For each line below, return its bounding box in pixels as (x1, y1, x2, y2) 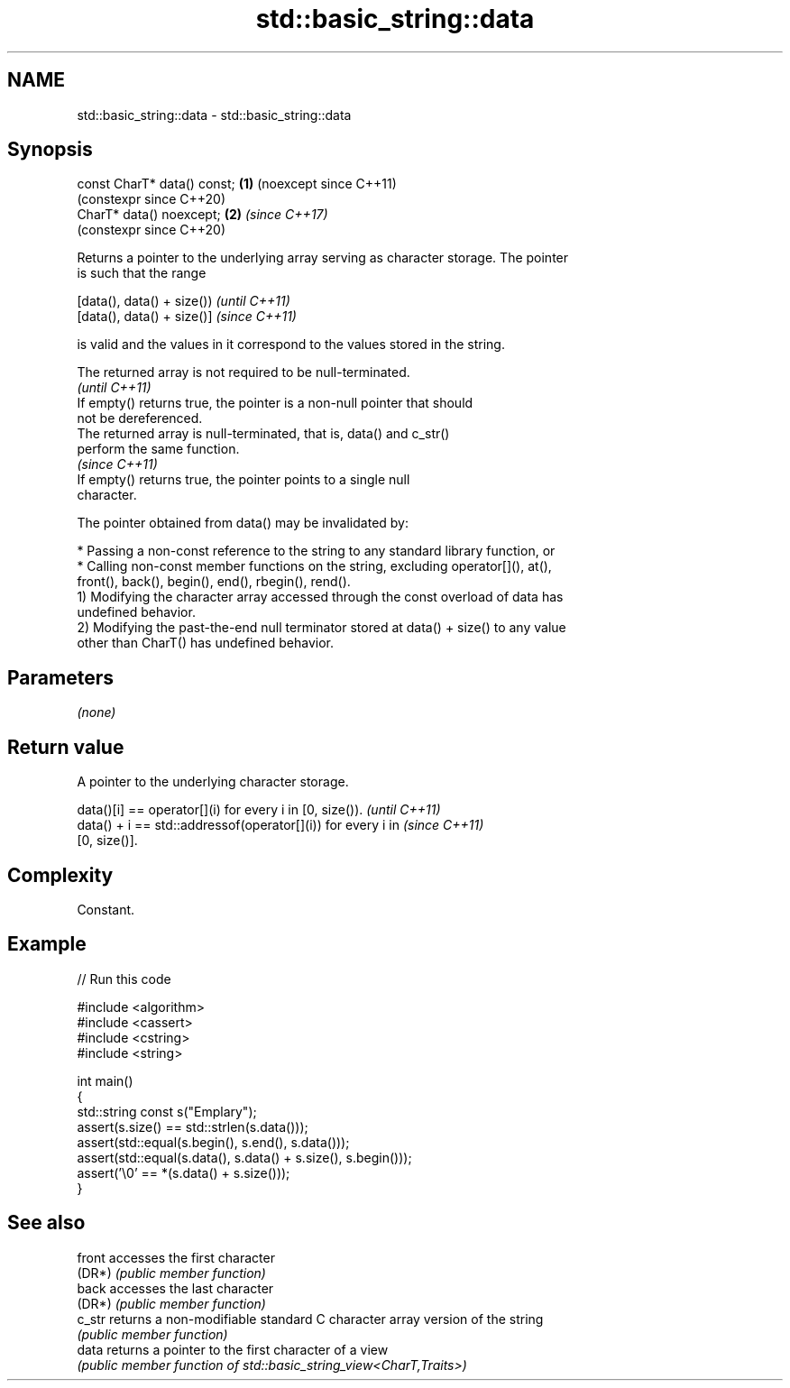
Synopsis (7, 138, 93, 161)
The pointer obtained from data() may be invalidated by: (77, 515, 409, 531)
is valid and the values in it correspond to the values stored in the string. (77, 336, 505, 353)
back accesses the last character (77, 1280, 274, 1296)
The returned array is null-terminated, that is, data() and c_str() (77, 426, 450, 442)
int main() (77, 1072, 133, 1089)
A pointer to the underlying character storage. (77, 774, 349, 790)
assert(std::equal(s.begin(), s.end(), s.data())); (77, 1134, 350, 1150)
